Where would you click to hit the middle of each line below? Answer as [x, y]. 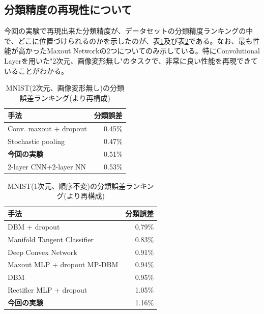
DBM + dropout [34, 226]
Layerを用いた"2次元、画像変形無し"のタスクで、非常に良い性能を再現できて [131, 60]
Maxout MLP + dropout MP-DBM [63, 264]
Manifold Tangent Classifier [51, 239]
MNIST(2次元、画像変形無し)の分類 [65, 88]
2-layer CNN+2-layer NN [47, 166]
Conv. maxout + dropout [47, 129]
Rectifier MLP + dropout [48, 290]
